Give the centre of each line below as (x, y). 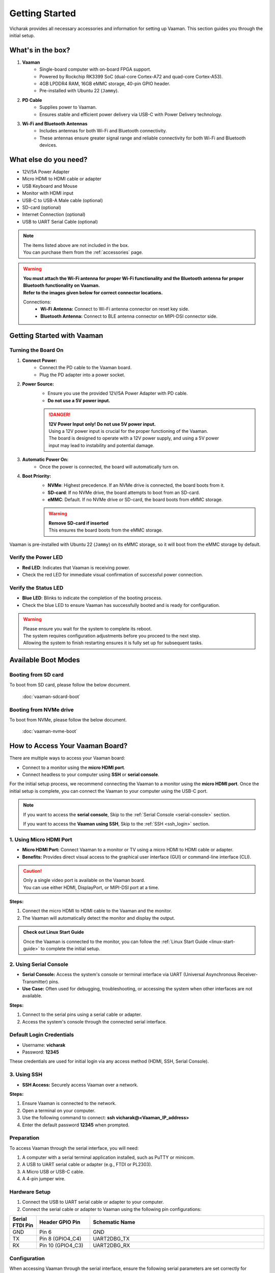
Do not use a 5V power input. (79, 400)
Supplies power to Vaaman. (68, 107)
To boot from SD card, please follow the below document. (70, 685)
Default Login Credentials (42, 1035)
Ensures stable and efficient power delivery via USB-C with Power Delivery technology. (131, 114)
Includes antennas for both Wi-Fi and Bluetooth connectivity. (103, 131)
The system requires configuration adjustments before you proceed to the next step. (112, 635)
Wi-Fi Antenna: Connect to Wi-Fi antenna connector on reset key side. (115, 309)
